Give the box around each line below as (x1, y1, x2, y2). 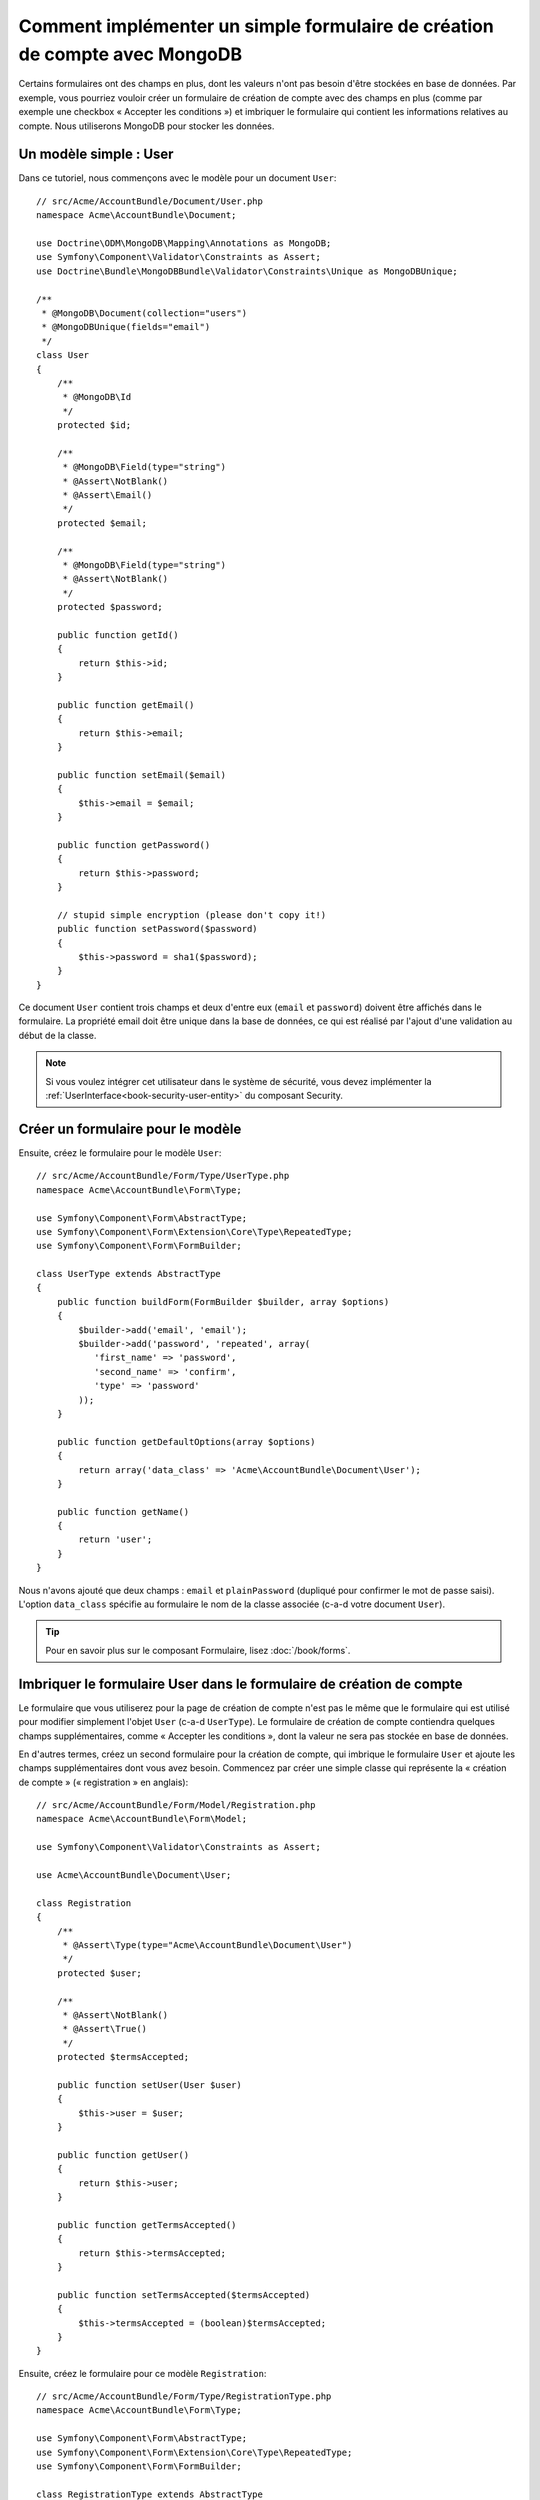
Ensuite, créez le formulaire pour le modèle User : (18, 1146, 222, 1159)
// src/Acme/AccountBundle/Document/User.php (36, 195, 264, 207)
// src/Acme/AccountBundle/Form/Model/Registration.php (36, 1800, 316, 1811)
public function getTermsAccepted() (56, 2219, 237, 2230)
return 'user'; (78, 1534, 153, 1545)
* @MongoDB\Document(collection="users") (41, 307, 248, 319)
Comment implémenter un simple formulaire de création (18, 15, 494, 37)
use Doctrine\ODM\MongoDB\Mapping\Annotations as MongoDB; (36, 237, 332, 249)
